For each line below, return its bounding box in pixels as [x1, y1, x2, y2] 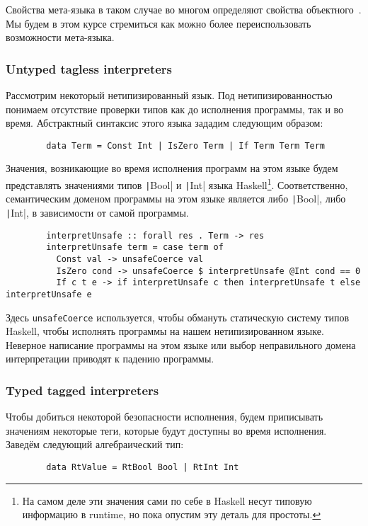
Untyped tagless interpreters [6, 59, 173, 77]
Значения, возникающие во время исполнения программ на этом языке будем [6, 161, 338, 176]
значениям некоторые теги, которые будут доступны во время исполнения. [6, 423, 327, 438]
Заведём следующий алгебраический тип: [6, 437, 184, 452]
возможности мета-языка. [6, 30, 115, 45]
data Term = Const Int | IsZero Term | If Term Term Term [46, 140, 326, 151]
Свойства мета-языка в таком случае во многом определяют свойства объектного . [6, 2, 362, 16]
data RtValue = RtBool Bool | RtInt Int [46, 462, 239, 473]
